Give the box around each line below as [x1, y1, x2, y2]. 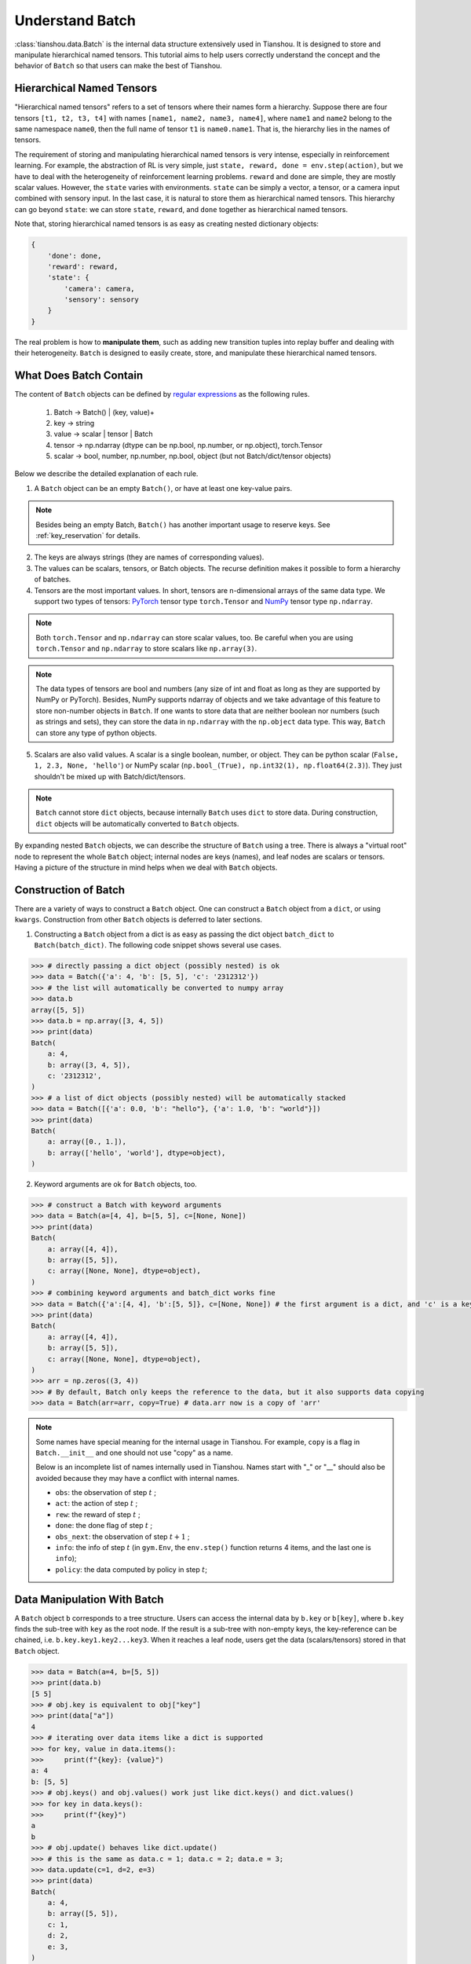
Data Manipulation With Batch [14, 1592, 164, 1606]
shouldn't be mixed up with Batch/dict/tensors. [34, 771, 186, 781]
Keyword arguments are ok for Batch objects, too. [34, 1179, 198, 1189]
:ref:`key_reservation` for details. [35, 531, 141, 540]
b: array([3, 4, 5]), [47, 1061, 131, 1069]
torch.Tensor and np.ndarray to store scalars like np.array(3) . [35, 644, 257, 654]
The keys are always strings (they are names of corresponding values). [34, 552, 265, 562]
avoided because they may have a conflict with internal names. [35, 1473, 239, 1482]
